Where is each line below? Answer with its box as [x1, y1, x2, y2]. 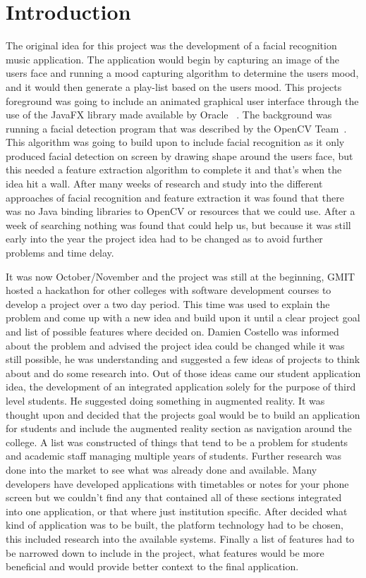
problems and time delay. [6, 245, 114, 260]
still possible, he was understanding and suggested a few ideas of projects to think [6, 352, 360, 367]
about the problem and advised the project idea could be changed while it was [6, 338, 345, 352]
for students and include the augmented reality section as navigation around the [6, 421, 352, 436]
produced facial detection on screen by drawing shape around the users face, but [6, 148, 353, 163]
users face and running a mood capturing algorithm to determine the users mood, [6, 66, 359, 80]
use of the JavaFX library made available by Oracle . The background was [6, 107, 332, 122]
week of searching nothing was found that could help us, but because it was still [6, 217, 351, 232]
